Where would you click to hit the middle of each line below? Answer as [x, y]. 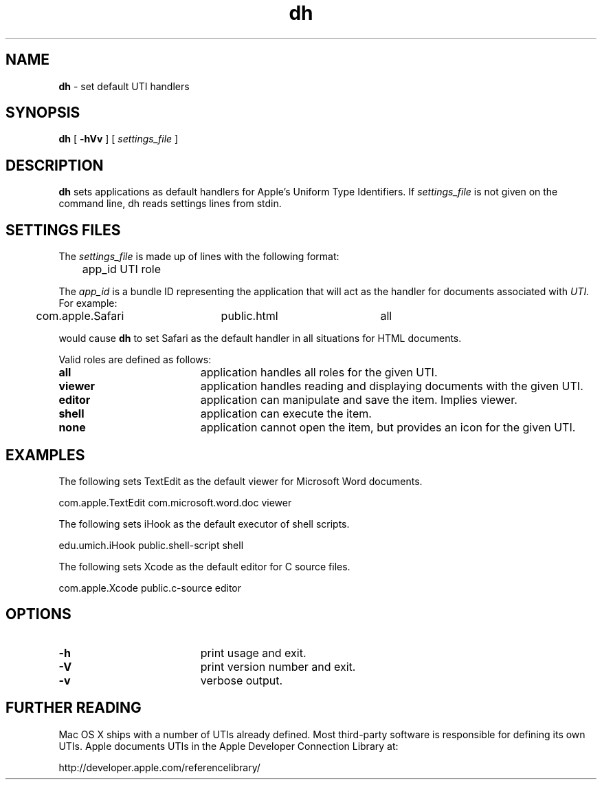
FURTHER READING [74, 708]
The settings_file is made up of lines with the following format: [199, 257]
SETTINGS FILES [63, 230]
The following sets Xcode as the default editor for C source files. [204, 566]
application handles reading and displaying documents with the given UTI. [392, 386]
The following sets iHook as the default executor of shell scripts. [204, 524]
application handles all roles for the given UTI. [319, 373]
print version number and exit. [278, 666]
